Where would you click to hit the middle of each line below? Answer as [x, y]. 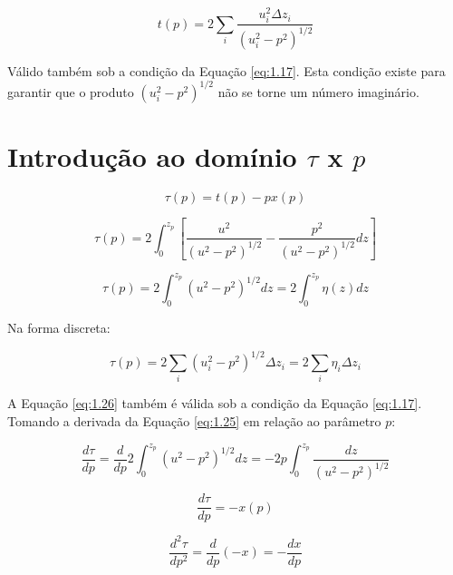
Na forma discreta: [59, 327]
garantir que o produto [71, 91]
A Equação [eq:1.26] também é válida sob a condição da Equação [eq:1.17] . [215, 403]
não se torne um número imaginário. [318, 91]
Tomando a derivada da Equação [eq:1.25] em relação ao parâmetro [194, 421]
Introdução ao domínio [152, 156]
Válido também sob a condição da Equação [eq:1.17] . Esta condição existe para [226, 70]
